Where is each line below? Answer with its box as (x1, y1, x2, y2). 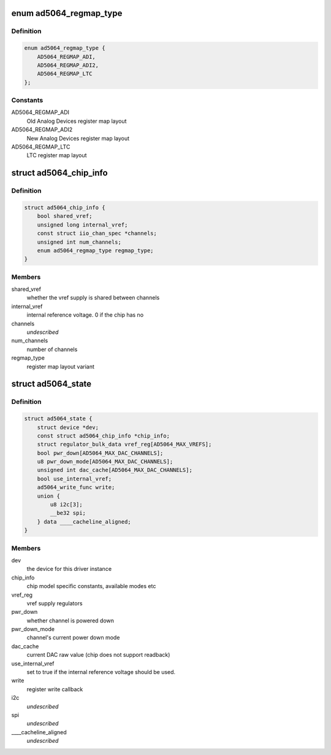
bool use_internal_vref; (37, 475, 112, 482)
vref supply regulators (26, 599, 83, 607)
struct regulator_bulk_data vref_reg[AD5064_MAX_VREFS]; (37, 441, 212, 448)
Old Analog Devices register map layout (26, 117, 127, 125)
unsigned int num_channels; (37, 238, 122, 246)
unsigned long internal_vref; (37, 221, 128, 228)
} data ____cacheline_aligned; (37, 518, 131, 525)
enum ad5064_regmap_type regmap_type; (37, 247, 154, 254)
